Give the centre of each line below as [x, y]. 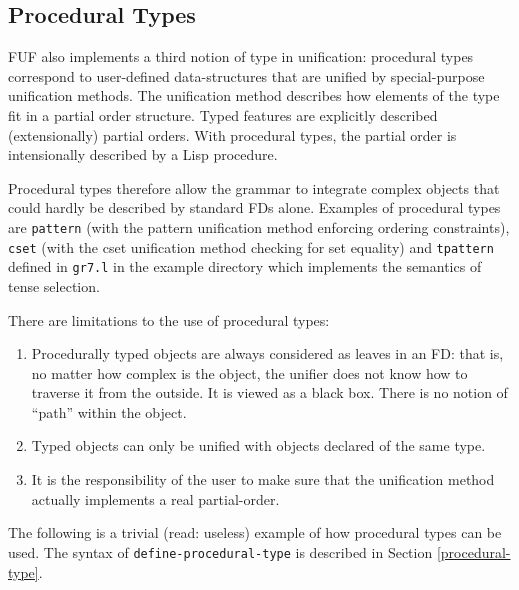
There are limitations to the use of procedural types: [169, 319]
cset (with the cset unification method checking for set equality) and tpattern [251, 246]
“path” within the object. [109, 411]
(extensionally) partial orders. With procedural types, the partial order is [232, 134]
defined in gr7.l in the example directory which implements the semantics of [245, 266]
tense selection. [54, 285]
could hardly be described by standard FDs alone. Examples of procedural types [254, 207]
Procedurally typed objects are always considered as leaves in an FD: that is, [267, 353]
